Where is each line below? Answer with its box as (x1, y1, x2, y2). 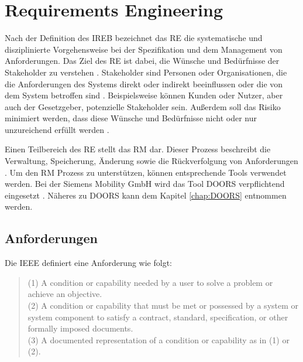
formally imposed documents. (27, 322, 133, 334)
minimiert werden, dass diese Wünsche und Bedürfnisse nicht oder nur (5, 112, 257, 124)
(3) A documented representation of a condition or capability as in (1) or (27, 333, 290, 346)
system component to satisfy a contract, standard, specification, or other (27, 310, 288, 323)
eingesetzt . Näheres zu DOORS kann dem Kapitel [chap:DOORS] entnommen (5, 189, 287, 201)
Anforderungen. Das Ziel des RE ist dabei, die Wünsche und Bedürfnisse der (5, 54, 280, 67)
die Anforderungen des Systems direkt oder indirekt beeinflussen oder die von (5, 77, 283, 90)
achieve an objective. (27, 288, 102, 300)
